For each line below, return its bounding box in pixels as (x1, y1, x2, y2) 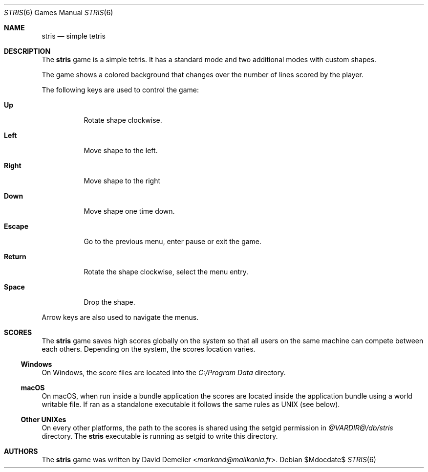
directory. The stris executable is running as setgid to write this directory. (42, 432, 278, 440)
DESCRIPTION (4, 47, 51, 55)
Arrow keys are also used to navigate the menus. (42, 313, 199, 321)
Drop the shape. (84, 298, 135, 306)
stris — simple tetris (42, 32, 106, 40)
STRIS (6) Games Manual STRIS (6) (4, 8, 113, 17)
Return (4, 252, 26, 261)
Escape (4, 222, 29, 230)
